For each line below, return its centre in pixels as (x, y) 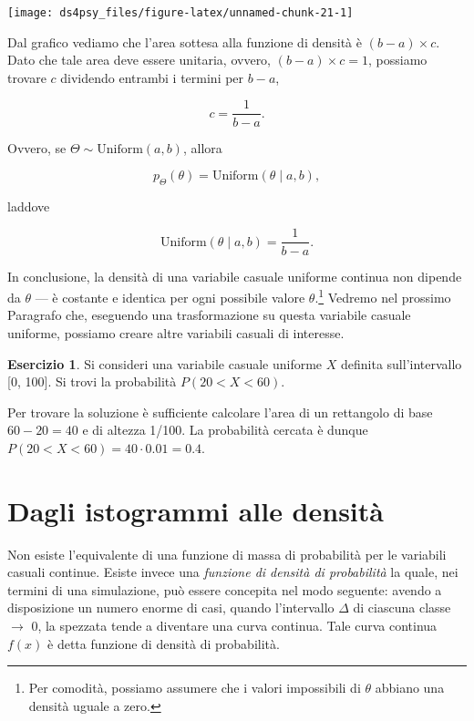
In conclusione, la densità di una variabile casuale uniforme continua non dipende (235, 276)
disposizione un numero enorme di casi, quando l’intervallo (171, 608)
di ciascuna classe (402, 608)
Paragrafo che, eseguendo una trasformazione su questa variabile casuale (209, 315)
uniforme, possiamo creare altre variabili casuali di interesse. (176, 332)
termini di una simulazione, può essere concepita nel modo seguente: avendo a (225, 589)
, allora (202, 147)
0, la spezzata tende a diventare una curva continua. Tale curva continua (234, 626)
